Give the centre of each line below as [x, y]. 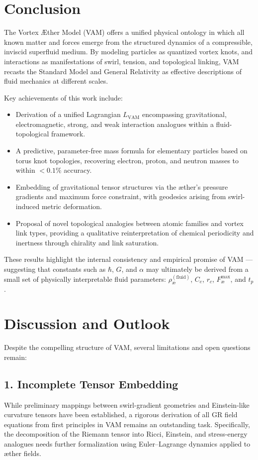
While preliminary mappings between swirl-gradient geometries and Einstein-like [127, 404]
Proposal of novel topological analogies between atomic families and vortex [130, 223]
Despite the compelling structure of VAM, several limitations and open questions [127, 347]
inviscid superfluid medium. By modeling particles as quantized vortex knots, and [129, 52]
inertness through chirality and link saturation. [87, 242]
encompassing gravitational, [184, 114]
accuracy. [78, 170]
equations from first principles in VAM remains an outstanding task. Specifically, [127, 424]
